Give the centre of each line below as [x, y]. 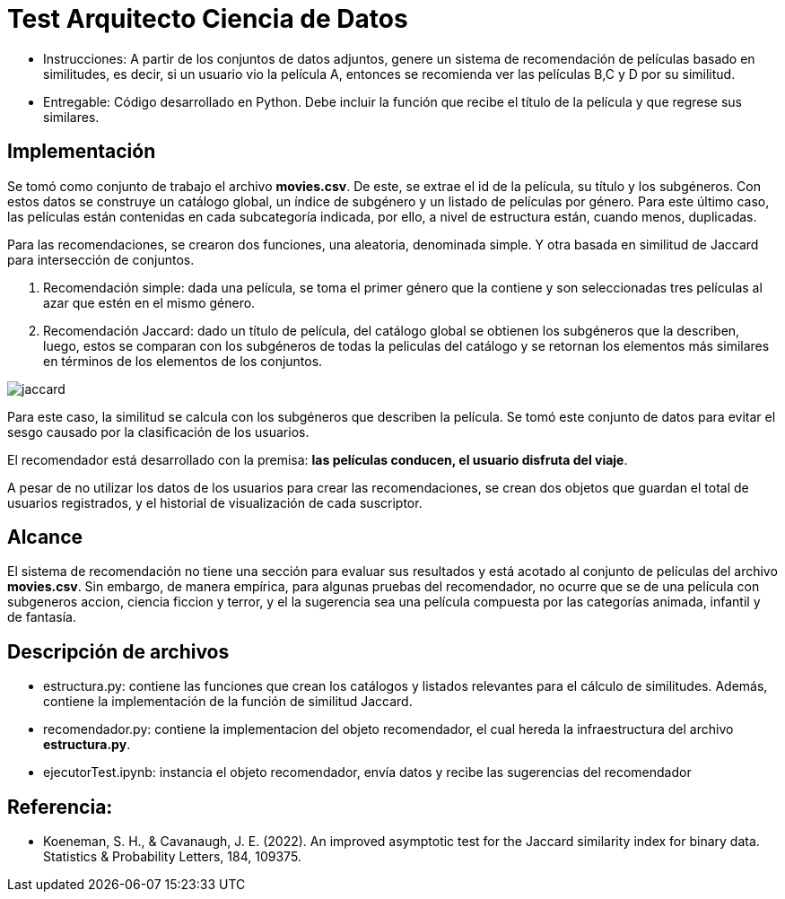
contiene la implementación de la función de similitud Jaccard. [228, 702]
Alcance [45, 537]
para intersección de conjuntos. [101, 259]
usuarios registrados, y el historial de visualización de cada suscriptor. [215, 502]
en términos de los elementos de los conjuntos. [183, 361]
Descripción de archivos [118, 651]
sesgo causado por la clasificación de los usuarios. [158, 432]
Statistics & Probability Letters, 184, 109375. [172, 857]
